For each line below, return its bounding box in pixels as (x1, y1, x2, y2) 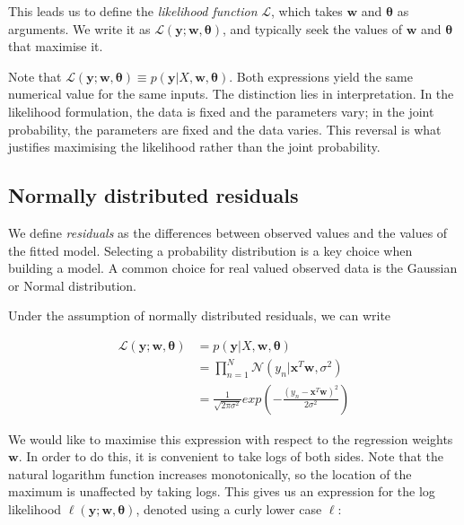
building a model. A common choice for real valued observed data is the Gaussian (8, 258, 458, 277)
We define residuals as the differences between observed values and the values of (8, 223, 448, 241)
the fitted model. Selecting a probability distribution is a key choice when (8, 241, 413, 259)
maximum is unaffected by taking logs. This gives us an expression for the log (8, 482, 435, 501)
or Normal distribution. (8, 276, 136, 294)
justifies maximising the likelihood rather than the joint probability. (8, 137, 381, 156)
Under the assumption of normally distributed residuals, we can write (8, 306, 391, 325)
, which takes (271, 2, 343, 20)
